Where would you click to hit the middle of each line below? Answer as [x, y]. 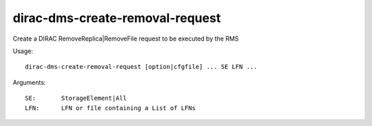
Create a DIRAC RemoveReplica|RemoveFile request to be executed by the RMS [126, 39]
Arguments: [29, 82]
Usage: [23, 51]
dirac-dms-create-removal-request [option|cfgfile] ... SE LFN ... [141, 67]
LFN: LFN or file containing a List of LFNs [111, 108]
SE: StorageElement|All [76, 98]
